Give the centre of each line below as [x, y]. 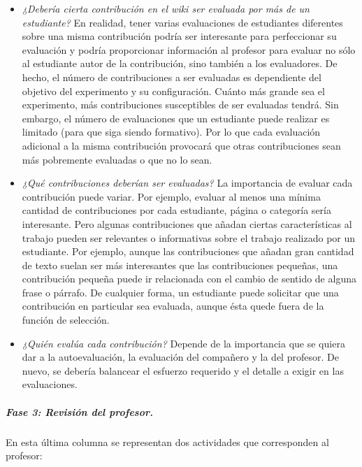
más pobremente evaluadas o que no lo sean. [117, 159]
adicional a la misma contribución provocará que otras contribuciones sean [181, 145]
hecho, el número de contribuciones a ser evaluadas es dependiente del [172, 77]
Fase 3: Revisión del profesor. [79, 411]
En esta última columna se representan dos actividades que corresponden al [167, 441]
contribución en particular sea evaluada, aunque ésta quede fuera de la [173, 306]
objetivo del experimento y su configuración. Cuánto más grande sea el [173, 91]
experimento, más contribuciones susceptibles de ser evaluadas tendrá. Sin [180, 105]
